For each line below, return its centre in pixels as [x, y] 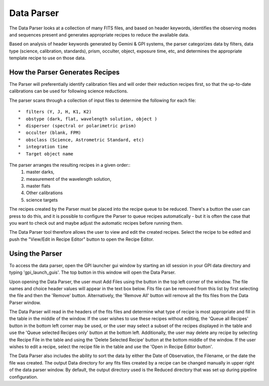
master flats [38, 186]
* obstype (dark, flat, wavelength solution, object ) [88, 119]
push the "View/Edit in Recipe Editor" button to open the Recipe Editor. [82, 239]
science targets [42, 200]
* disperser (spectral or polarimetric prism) [77, 126]
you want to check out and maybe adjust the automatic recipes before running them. [96, 223]
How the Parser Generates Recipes [64, 72]
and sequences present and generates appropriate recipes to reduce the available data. [99, 34]
